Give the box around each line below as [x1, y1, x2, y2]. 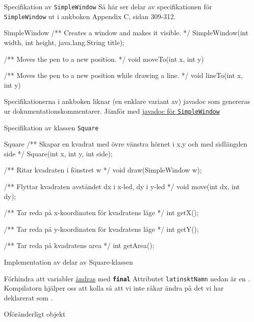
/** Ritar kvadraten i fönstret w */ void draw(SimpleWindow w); [4, 165, 202, 175]
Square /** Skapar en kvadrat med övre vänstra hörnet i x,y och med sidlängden [4, 139, 248, 149]
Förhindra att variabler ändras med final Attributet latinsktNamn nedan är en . [4, 273, 250, 283]
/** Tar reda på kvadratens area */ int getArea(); [4, 240, 154, 250]
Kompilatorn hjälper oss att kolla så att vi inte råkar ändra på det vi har [4, 283, 224, 293]
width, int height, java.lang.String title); [4, 37, 125, 47]
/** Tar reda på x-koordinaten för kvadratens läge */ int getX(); [4, 207, 199, 218]
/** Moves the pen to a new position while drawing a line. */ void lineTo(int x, [4, 70, 243, 80]
